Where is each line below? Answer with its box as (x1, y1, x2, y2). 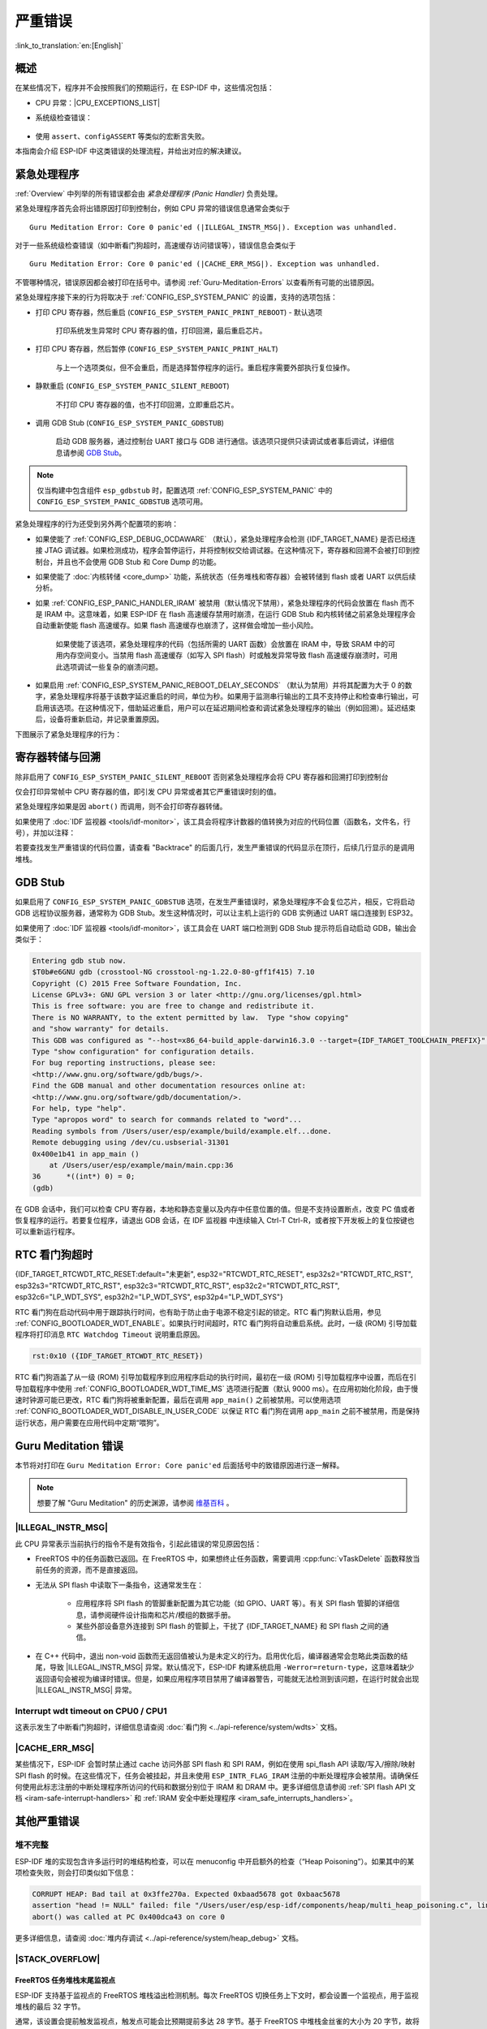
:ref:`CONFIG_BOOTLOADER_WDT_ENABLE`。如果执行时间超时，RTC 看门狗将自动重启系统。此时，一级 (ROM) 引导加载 (15, 1318, 417, 1328)
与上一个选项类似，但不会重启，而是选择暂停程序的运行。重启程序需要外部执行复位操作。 (55, 362, 355, 373)
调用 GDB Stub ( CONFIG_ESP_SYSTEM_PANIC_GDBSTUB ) (35, 418, 225, 428)
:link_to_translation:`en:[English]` (15, 41, 124, 50)
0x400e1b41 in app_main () (32, 1149, 140, 1158)
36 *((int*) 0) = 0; (32, 1172, 136, 1181)
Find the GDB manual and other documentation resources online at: (32, 1081, 307, 1091)
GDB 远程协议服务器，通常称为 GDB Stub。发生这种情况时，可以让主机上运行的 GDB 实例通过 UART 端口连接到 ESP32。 (15, 908, 418, 918)
